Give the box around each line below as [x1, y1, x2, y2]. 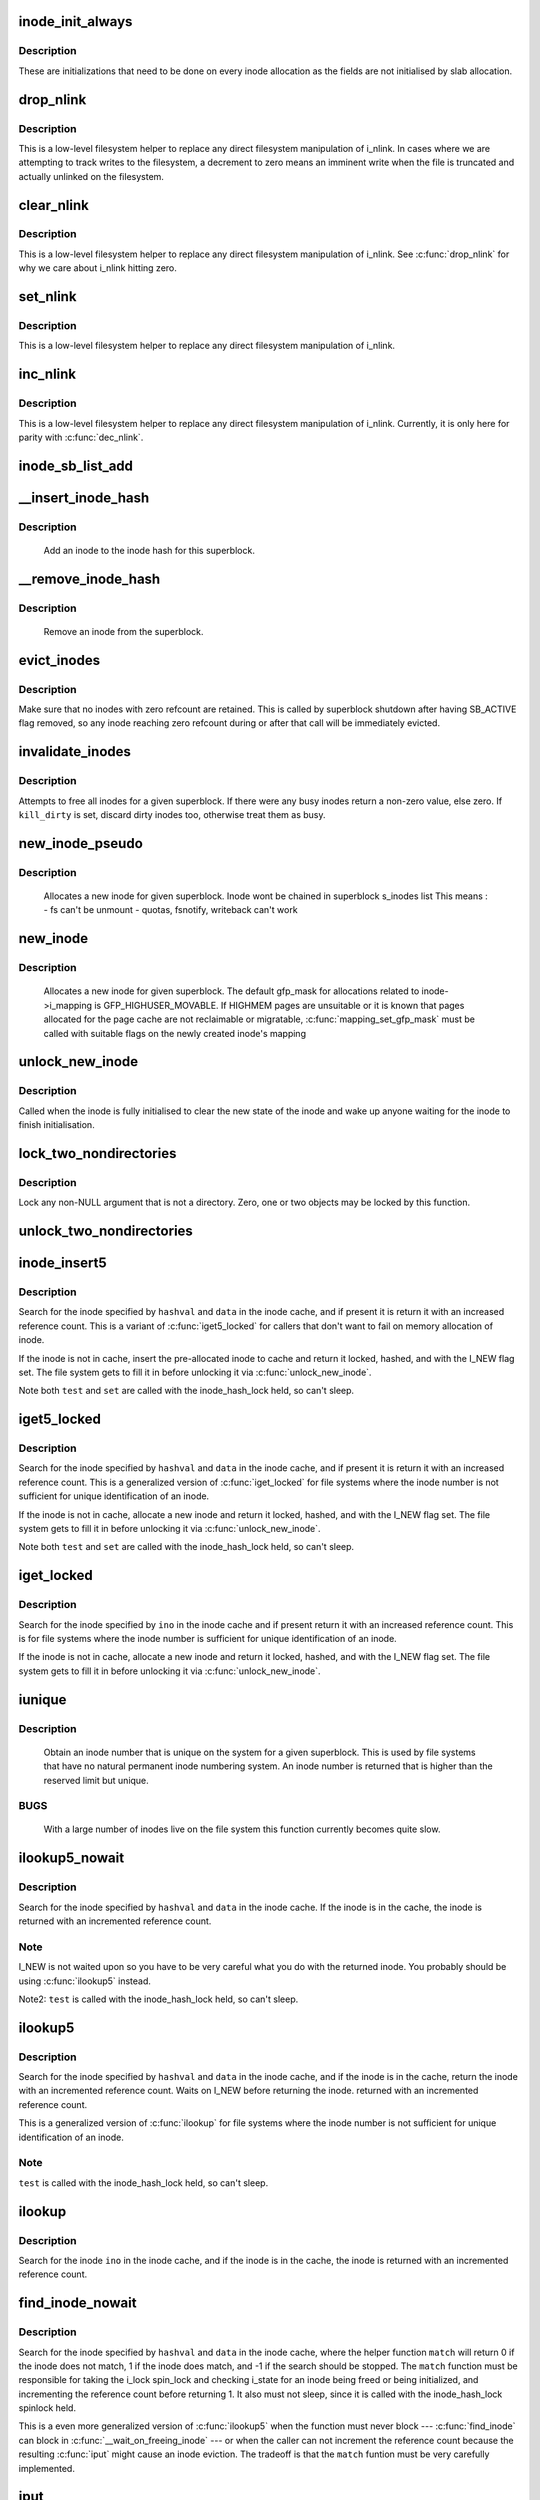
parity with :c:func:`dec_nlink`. [18, 431, 144, 443]
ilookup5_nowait [18, 1850, 125, 1867]
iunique [18, 1691, 67, 1708]
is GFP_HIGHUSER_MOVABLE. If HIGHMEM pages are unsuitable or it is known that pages [93, 999, 465, 1011]
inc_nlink [18, 366, 77, 383]
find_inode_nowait [18, 2295, 137, 2312]
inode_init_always [18, 13, 133, 30]
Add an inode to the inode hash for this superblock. [43, 544, 255, 556]
